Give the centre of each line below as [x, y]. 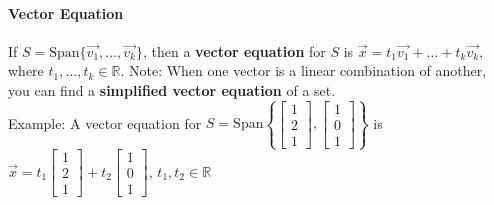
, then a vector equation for [234, 50]
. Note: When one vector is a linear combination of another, [303, 70]
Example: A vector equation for [105, 122]
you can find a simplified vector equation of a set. [172, 89]
